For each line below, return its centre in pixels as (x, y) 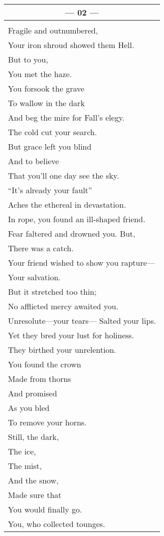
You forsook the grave (46, 88)
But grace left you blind (50, 146)
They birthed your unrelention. (62, 350)
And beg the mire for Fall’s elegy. (66, 117)
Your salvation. (34, 277)
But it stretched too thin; (52, 292)
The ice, (22, 451)
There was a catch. (41, 248)
